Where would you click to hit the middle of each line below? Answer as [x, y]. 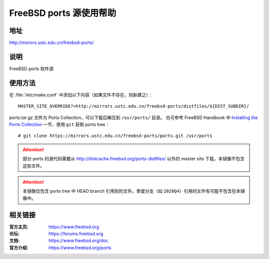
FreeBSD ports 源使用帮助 [63, 13]
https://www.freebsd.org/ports [80, 248]
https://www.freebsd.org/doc [79, 241]
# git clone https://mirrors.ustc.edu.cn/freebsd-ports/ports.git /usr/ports [115, 136]
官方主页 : [19, 227]
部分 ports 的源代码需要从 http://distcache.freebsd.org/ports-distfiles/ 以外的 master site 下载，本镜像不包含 [134, 159]
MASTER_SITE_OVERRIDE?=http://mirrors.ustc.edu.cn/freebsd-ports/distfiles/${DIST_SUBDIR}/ [134, 106]
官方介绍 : [19, 248]
